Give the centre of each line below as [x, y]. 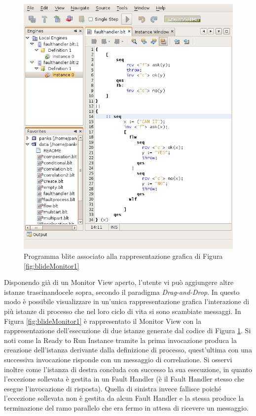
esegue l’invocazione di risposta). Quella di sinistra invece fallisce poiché [113, 388]
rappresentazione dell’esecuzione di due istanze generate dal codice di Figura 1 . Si [128, 330]
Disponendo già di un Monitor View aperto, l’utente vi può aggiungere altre [119, 282]
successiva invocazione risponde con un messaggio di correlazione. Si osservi [118, 359]
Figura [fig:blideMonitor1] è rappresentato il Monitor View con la [103, 321]
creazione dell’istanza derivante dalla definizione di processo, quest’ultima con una [128, 350]
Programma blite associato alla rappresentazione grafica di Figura [123, 256]
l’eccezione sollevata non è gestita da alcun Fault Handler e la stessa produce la [124, 398]
